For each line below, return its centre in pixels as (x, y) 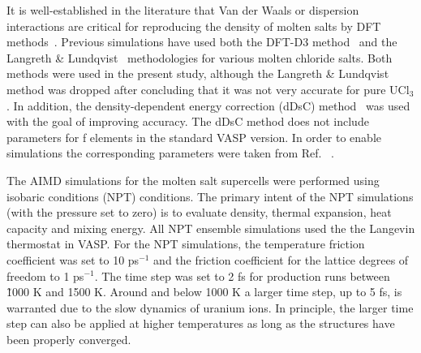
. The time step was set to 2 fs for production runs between (242, 276)
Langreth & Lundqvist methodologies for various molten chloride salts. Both (200, 57)
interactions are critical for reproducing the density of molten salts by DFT (194, 26)
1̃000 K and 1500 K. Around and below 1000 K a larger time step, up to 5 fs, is (204, 292)
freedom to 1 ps (45, 276)
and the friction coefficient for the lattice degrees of (281, 259)
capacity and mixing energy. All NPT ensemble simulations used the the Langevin (211, 228)
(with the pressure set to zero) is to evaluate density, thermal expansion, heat (199, 212)
